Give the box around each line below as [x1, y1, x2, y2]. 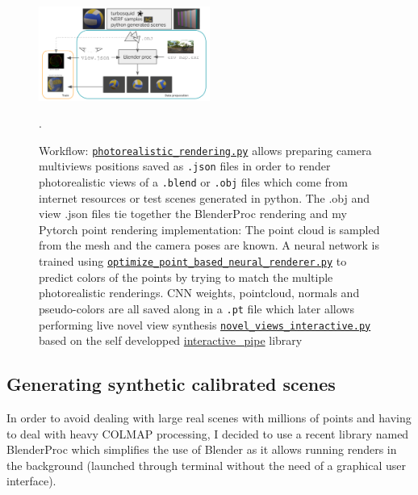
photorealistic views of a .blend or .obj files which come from [39, 174, 349, 191]
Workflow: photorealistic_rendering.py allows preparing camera [39, 141, 372, 158]
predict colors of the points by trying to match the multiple [39, 268, 333, 285]
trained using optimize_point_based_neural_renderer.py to [39, 253, 347, 270]
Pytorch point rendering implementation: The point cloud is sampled [39, 220, 380, 237]
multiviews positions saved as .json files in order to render [39, 157, 331, 174]
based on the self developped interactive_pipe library [39, 332, 303, 349]
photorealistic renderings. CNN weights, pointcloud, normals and [39, 284, 360, 301]
